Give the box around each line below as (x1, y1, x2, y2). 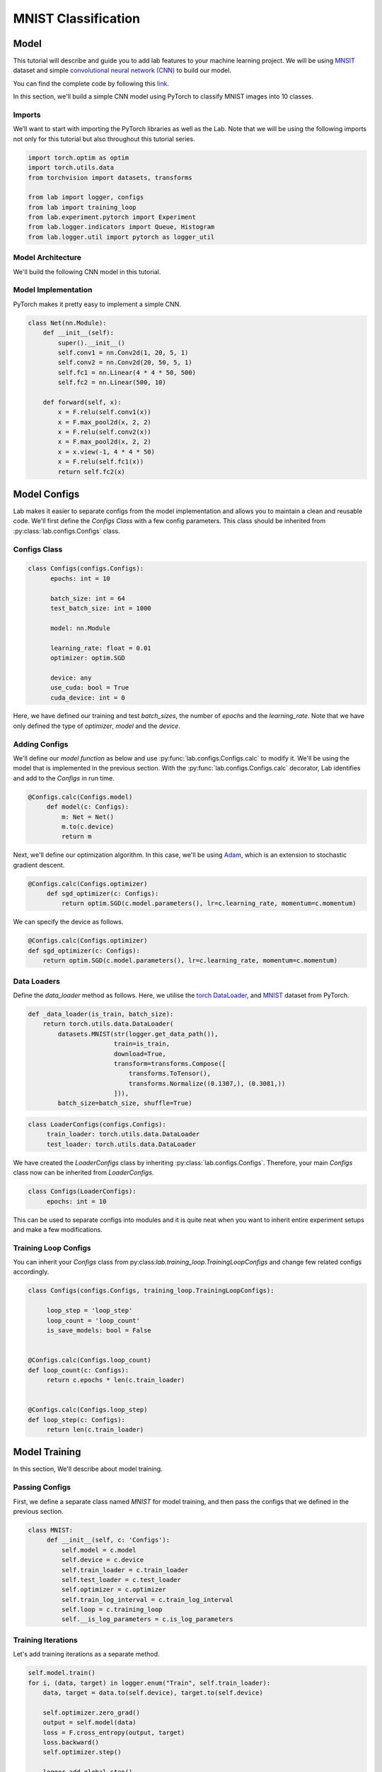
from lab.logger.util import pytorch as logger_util (28, 232, 215, 241)
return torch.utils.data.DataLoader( (42, 1020, 174, 1028)
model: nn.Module (50, 624, 111, 632)
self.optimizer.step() (42, 1748, 122, 1756)
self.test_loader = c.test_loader (61, 1576, 182, 1583)
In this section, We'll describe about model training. (13, 1464, 163, 1474)
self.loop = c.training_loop (61, 1605, 163, 1614)
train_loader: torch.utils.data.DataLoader (46, 1131, 200, 1138)
